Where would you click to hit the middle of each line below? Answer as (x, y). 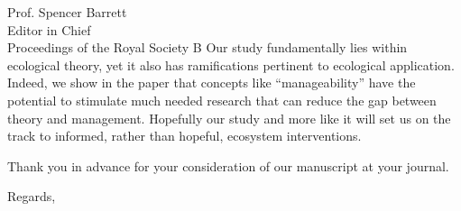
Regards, (32, 196)
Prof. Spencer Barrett (67, 12)
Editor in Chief (49, 29)
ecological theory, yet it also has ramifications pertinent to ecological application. (231, 64)
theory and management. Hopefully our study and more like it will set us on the (229, 118)
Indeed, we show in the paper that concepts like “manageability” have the (212, 83)
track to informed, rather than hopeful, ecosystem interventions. (184, 136)
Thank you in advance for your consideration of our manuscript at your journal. (228, 165)
